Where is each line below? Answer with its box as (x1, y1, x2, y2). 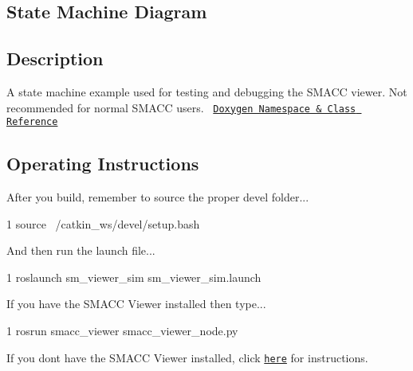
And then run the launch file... (6, 242, 155, 259)
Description (6, 46, 104, 71)
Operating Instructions (6, 151, 199, 176)
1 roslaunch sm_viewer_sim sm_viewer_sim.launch (6, 268, 262, 285)
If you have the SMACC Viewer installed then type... (6, 295, 266, 312)
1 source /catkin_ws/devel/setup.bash (6, 215, 200, 232)
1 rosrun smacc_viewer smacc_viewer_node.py (6, 322, 238, 339)
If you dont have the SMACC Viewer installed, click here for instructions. (6, 349, 368, 365)
